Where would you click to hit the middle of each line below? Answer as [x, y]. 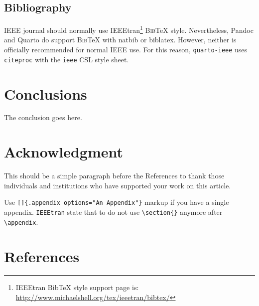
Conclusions [46, 93]
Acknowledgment [64, 152]
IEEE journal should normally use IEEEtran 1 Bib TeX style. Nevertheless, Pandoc [129, 29]
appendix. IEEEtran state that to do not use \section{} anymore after [113, 212]
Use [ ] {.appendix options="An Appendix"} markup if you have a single [117, 202]
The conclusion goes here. [43, 117]
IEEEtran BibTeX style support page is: [77, 287]
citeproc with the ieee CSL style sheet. [66, 59]
